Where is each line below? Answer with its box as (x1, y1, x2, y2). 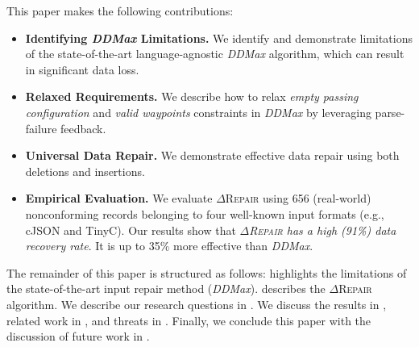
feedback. (60, 119, 106, 136)
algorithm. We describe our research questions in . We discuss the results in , (6, 295, 387, 312)
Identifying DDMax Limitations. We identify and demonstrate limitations (25, 29, 413, 46)
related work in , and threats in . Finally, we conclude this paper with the (6, 311, 371, 328)
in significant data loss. (25, 61, 139, 77)
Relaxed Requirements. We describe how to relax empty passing (25, 88, 359, 105)
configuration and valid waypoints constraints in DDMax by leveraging (25, 103, 371, 120)
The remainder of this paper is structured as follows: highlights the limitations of (6, 264, 407, 281)
